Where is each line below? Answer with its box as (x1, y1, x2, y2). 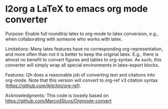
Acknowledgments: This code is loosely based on (5, 92, 109, 98)
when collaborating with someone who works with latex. (5, 36, 122, 42)
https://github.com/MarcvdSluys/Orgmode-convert (5, 97, 112, 104)
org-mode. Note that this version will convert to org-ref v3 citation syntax (5, 77, 158, 83)
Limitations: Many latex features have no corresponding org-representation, (5, 46, 163, 52)
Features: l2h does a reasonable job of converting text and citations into (5, 71, 155, 78)
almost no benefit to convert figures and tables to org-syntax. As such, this (5, 56, 162, 62)
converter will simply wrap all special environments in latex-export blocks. (5, 62, 159, 68)
